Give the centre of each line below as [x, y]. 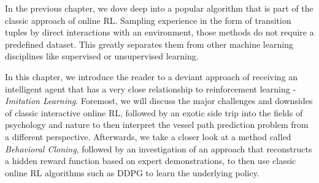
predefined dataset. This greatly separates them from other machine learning [149, 44]
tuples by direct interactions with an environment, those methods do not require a [159, 32]
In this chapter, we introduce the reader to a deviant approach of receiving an [152, 76]
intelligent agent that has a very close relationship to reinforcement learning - [151, 88]
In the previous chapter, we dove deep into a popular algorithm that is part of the [159, 8]
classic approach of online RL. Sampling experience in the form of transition [148, 20]
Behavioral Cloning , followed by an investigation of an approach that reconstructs [159, 148]
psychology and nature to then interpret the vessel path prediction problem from [157, 125]
